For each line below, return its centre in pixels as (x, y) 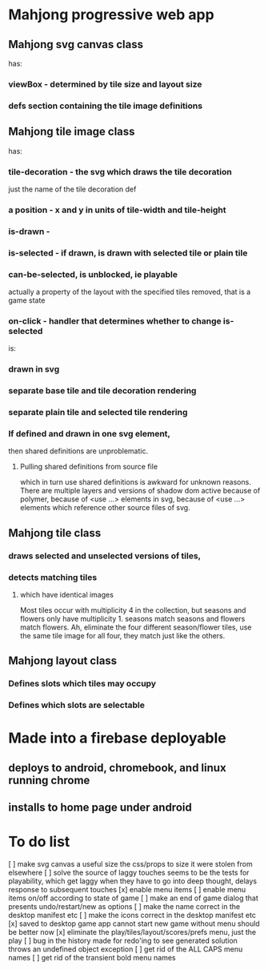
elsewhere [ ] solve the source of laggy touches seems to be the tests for (129, 873)
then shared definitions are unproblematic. (78, 451)
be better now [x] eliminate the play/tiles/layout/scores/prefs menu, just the (132, 932)
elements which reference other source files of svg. (105, 508)
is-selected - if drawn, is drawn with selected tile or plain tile (128, 252)
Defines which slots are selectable (77, 705)
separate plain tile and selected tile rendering (98, 413)
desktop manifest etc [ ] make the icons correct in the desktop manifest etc (132, 916)
